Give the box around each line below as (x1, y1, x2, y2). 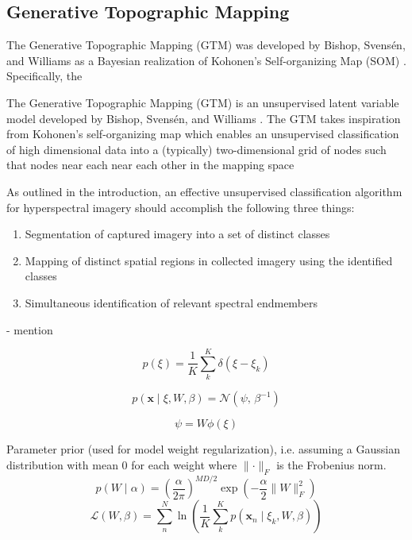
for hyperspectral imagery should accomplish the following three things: (6, 199, 355, 215)
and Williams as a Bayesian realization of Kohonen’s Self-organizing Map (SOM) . (6, 52, 406, 68)
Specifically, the (6, 67, 83, 84)
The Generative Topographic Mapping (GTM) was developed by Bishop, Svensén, (6, 37, 406, 53)
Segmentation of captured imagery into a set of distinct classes (25, 226, 330, 242)
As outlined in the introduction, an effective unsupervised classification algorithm (6, 183, 402, 199)
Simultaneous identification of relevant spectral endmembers (25, 294, 318, 310)
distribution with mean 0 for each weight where (6, 456, 237, 472)
